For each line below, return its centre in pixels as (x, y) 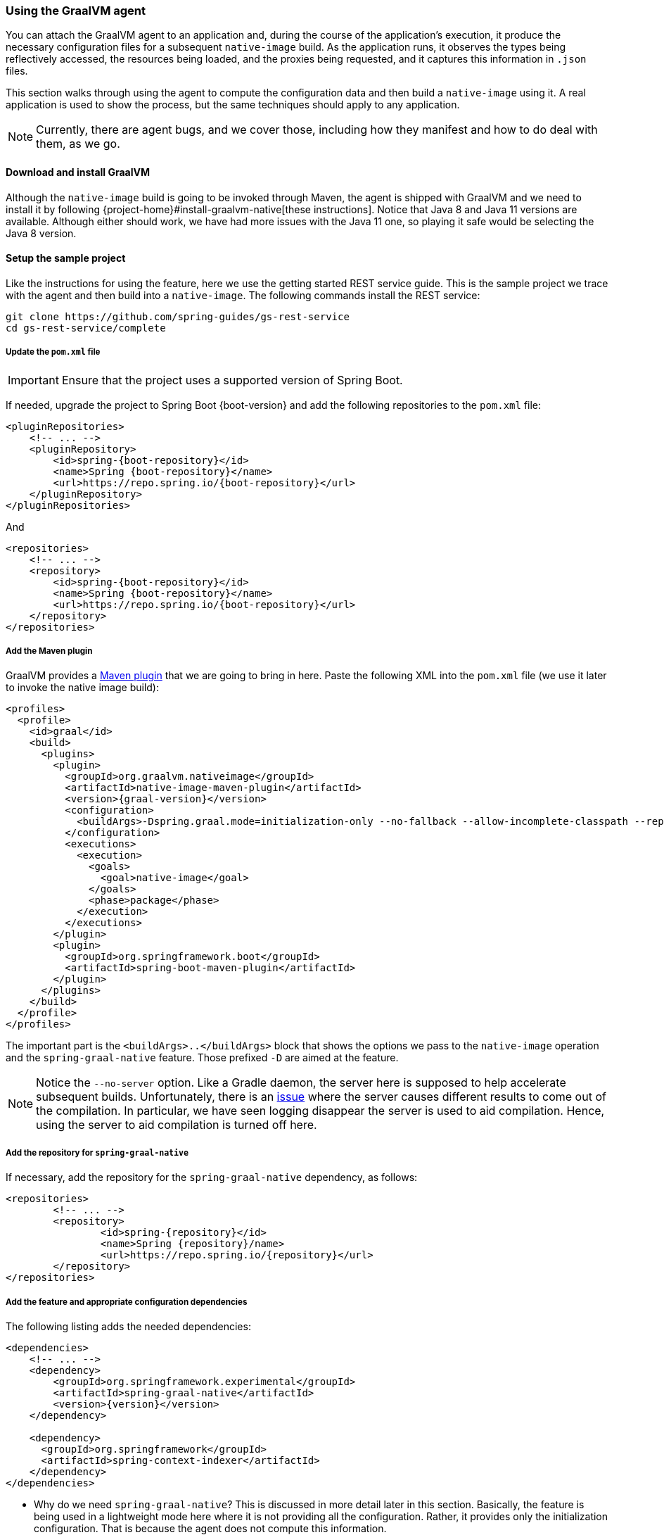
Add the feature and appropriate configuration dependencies (127, 1302)
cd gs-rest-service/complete (86, 328)
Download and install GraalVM (78, 172)
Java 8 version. (41, 233)
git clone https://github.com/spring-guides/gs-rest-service (178, 316)
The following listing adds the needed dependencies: (128, 1326)
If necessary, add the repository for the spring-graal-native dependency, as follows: (212, 1177)
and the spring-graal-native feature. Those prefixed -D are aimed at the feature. (202, 1058)
